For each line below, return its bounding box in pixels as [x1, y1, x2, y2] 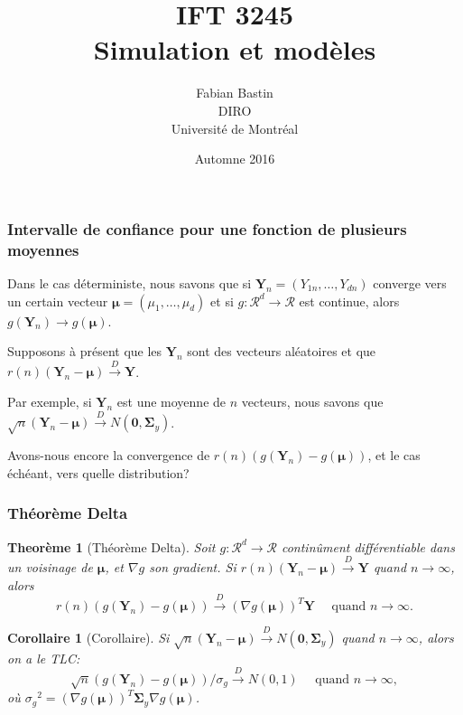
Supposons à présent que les [7, 342, 162, 361]
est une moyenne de [116, 392, 227, 411]
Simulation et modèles [93, 31, 376, 68]
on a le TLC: [7, 648, 80, 667]
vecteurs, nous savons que [241, 392, 384, 411]
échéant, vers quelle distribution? [7, 463, 190, 482]
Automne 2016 [194, 149, 275, 168]
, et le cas [367, 446, 421, 465]
